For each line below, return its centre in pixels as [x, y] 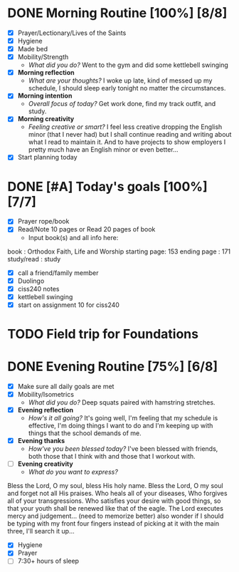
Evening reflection [46, 410]
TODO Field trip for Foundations [103, 334]
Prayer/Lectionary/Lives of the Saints [72, 33]
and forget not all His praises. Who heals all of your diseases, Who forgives [117, 494]
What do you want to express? [73, 472]
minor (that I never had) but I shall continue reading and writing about [130, 135]
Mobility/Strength [43, 57]
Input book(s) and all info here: [73, 237]
